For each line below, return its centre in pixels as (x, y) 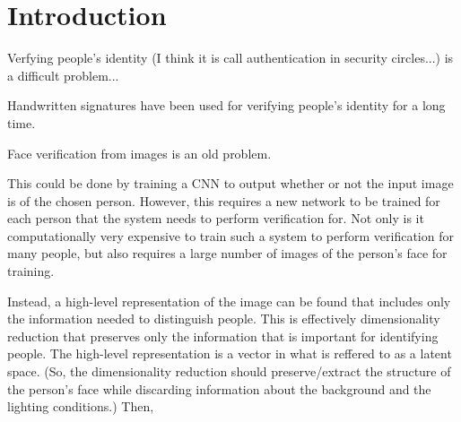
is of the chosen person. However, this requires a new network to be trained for (224, 200)
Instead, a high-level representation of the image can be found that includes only (229, 301)
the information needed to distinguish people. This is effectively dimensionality (224, 319)
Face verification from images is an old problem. (139, 153)
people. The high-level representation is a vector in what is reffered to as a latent (230, 353)
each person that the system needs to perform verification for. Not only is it (216, 218)
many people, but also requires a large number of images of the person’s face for (227, 253)
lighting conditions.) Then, (81, 406)
